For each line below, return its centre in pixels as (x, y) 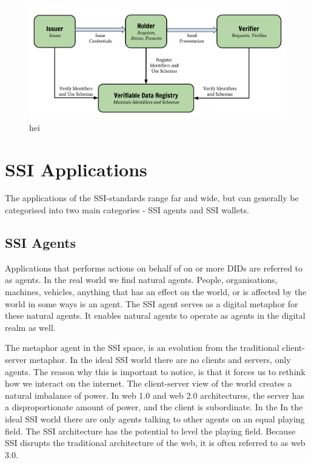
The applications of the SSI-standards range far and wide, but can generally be (152, 198)
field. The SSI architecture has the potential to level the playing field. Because (150, 431)
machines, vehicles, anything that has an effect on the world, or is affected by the (156, 292)
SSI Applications (76, 169)
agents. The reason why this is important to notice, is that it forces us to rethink (155, 371)
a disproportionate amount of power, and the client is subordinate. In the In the (154, 407)
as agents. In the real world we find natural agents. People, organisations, (141, 280)
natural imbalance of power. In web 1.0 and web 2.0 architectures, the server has (155, 395)
